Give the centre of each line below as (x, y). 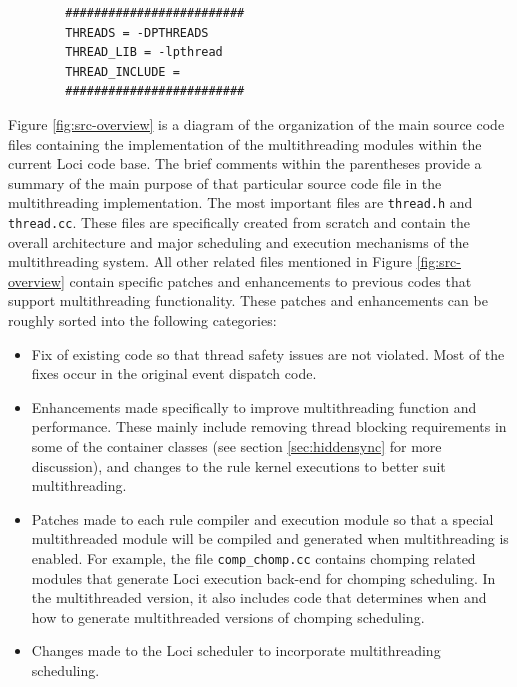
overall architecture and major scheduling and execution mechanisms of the (238, 241)
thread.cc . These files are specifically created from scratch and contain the (239, 222)
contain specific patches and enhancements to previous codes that (270, 280)
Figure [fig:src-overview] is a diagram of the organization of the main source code (256, 123)
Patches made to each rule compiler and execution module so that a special (262, 518)
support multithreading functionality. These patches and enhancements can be (248, 300)
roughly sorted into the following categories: (142, 320)
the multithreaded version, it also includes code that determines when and (259, 597)
